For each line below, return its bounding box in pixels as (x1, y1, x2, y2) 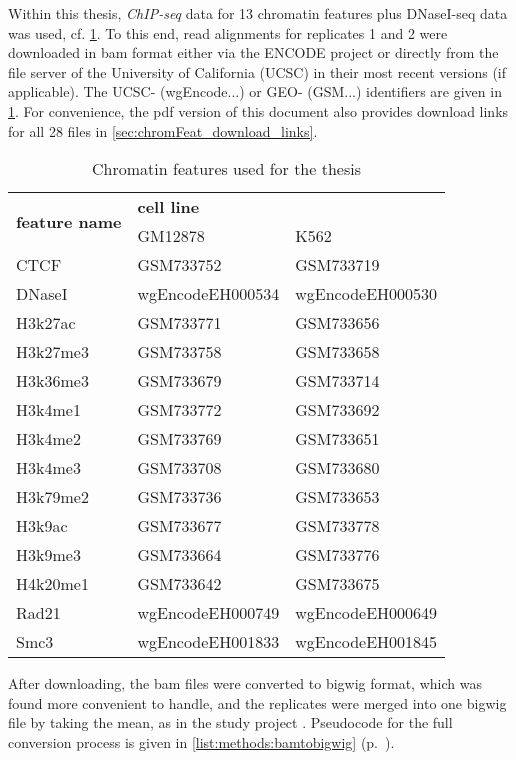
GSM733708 (137, 456, 222, 480)
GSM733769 (137, 427, 222, 451)
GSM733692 (295, 398, 380, 422)
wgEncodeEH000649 (295, 601, 438, 625)
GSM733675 (295, 572, 380, 596)
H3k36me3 (16, 369, 89, 393)
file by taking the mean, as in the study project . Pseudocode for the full (8, 712, 453, 733)
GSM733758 (137, 340, 222, 364)
